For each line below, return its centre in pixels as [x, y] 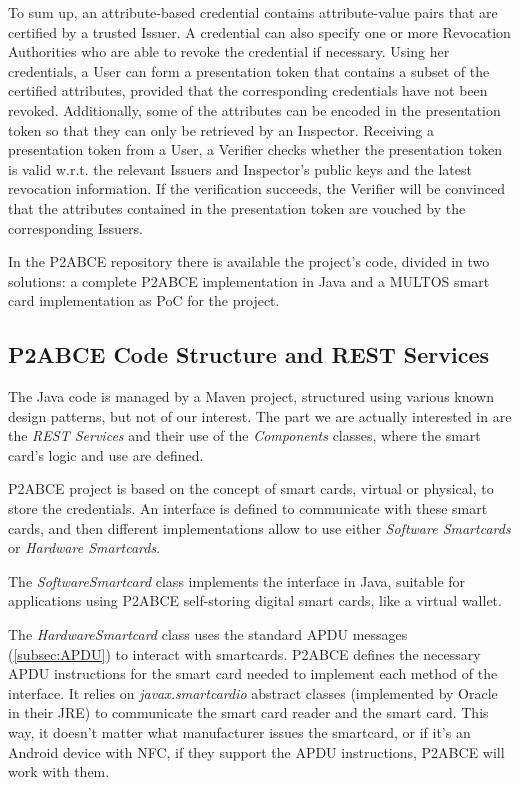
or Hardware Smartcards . [84, 547]
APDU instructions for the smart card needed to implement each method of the [253, 673]
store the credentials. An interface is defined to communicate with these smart [248, 508]
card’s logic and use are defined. [106, 454]
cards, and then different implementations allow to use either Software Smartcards [259, 527]
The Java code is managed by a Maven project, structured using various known [251, 396]
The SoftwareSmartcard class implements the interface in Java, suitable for [237, 580]
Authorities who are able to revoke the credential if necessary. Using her [229, 51]
